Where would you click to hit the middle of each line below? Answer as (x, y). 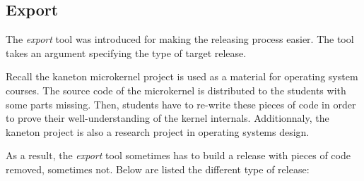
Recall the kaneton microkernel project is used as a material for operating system (182, 76)
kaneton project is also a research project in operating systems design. (158, 131)
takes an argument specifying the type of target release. (126, 52)
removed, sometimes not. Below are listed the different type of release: (158, 169)
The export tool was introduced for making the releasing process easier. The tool (180, 39)
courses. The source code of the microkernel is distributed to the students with (176, 90)
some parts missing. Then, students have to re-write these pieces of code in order (181, 104)
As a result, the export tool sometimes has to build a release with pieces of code (178, 155)
